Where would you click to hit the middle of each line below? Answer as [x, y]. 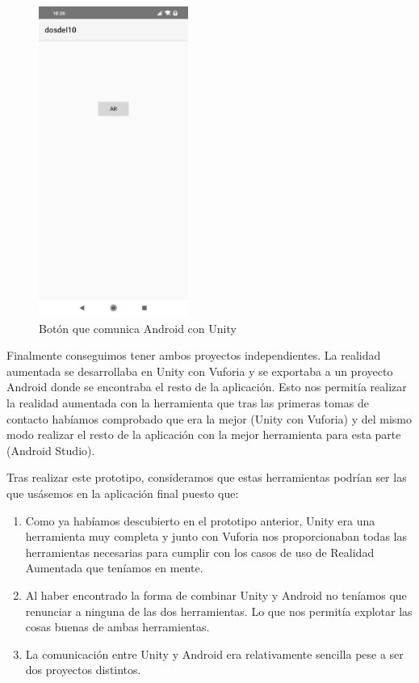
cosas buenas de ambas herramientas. [117, 627]
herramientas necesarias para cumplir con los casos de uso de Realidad [200, 552]
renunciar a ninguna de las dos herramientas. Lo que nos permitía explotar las [219, 611]
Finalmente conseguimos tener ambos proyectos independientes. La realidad [194, 355]
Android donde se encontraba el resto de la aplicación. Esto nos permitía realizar [207, 387]
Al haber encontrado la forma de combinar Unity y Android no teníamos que [216, 594]
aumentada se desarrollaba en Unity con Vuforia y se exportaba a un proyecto [200, 371]
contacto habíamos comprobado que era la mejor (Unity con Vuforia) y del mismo [209, 418]
